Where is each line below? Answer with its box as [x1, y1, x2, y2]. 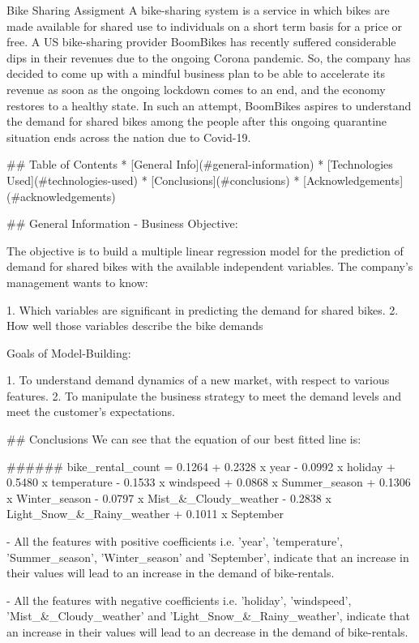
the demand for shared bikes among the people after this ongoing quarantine [6, 113, 387, 130]
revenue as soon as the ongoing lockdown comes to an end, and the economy [6, 80, 386, 97]
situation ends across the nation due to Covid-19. [6, 128, 251, 145]
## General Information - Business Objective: [6, 215, 238, 232]
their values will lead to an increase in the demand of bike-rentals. [6, 564, 335, 581]
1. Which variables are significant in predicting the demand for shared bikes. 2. [6, 301, 399, 318]
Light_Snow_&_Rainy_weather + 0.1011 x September [6, 505, 284, 522]
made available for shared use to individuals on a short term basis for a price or [6, 17, 403, 34]
